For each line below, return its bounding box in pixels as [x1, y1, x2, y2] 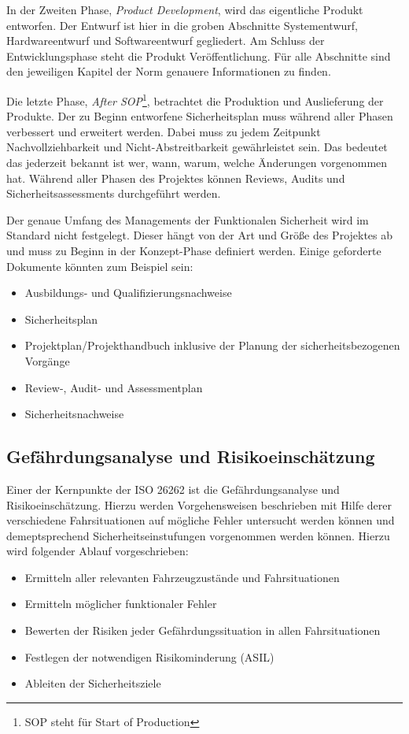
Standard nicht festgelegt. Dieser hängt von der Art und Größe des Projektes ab [6, 227, 393, 243]
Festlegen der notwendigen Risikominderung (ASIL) [24, 648, 275, 665]
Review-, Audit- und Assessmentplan [24, 379, 203, 395]
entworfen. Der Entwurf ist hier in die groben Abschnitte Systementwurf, [6, 17, 358, 33]
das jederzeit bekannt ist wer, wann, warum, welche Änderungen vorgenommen [6, 154, 388, 170]
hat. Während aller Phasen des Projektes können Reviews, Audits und [6, 169, 345, 186]
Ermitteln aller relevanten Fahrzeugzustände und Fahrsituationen [24, 569, 340, 585]
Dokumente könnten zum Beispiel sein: [6, 258, 193, 274]
